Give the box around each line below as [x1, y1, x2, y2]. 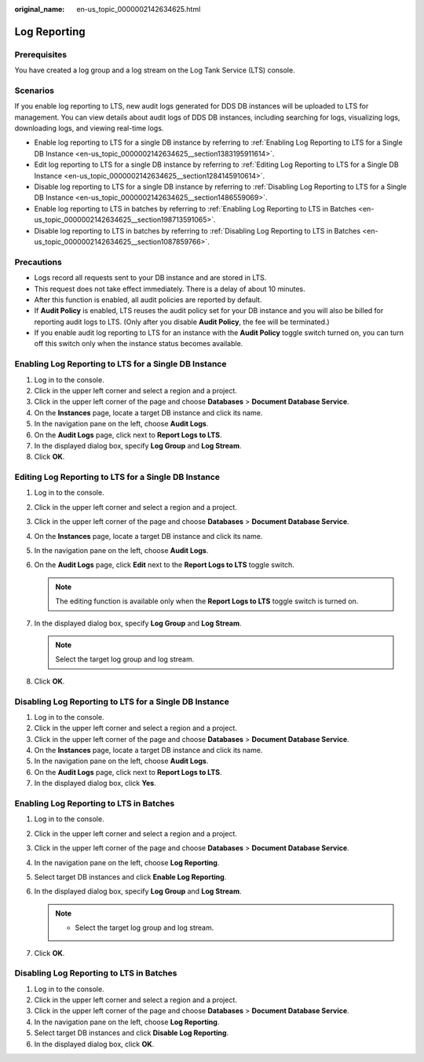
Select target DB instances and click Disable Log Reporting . [34, 1028, 229, 1038]
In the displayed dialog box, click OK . [34, 1039, 155, 1049]
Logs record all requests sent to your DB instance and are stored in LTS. [34, 273, 267, 282]
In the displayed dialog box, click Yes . [34, 779, 156, 788]
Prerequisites [14, 49, 67, 60]
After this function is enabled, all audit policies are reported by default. [34, 295, 262, 304]
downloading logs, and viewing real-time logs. [14, 124, 164, 133]
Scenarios [14, 85, 55, 96]
